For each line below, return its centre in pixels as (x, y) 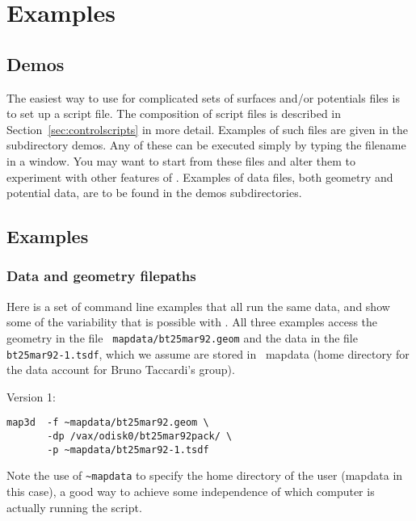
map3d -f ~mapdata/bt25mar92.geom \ (108, 423)
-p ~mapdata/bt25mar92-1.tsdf (128, 450)
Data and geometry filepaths (101, 276)
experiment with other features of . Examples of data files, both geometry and (200, 176)
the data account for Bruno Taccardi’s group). (121, 370)
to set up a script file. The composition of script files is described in (174, 113)
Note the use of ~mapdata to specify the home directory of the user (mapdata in (205, 475)
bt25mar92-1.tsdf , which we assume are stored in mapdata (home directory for (208, 353)
